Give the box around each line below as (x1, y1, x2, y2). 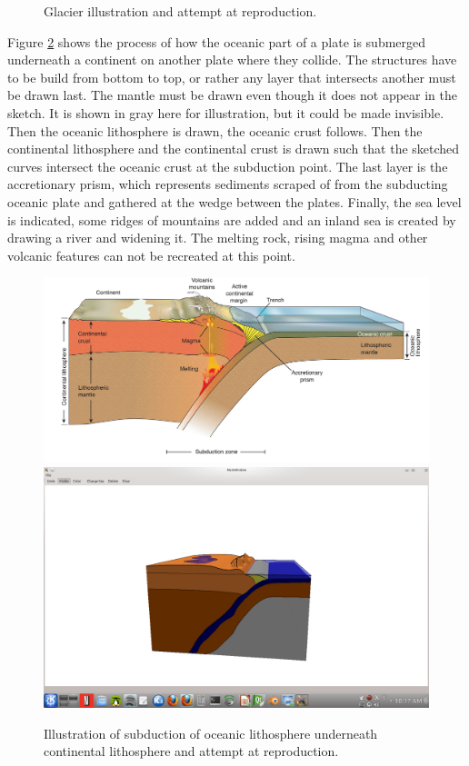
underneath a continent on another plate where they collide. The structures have (7, 50, 457, 69)
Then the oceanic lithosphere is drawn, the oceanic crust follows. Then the (7, 121, 423, 140)
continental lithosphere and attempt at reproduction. (44, 741, 339, 761)
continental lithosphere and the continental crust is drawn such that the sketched (7, 139, 460, 158)
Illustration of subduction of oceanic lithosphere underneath (44, 723, 378, 742)
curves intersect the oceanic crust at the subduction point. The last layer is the (7, 156, 448, 175)
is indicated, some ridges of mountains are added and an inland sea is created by (7, 210, 456, 229)
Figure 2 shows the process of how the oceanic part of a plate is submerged (7, 32, 426, 51)
